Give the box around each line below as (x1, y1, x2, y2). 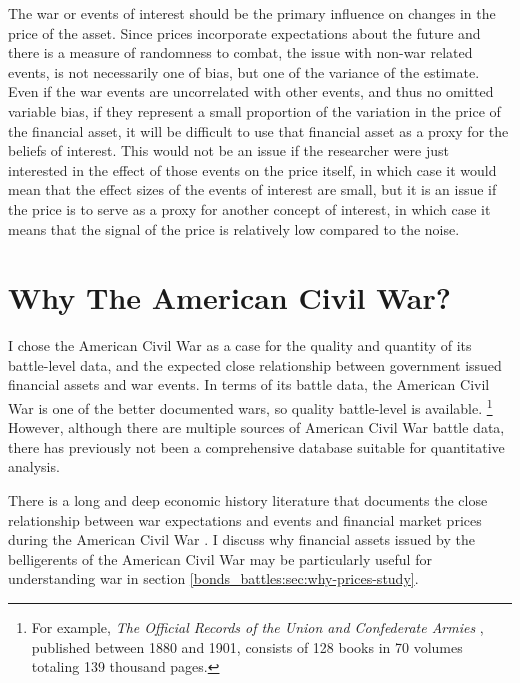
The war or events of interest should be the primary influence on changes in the (8, 3, 496, 23)
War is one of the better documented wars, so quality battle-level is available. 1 (8, 395, 493, 418)
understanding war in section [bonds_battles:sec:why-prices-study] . (8, 568, 419, 589)
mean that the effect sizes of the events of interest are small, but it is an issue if (8, 179, 497, 200)
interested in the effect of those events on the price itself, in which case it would (8, 159, 497, 180)
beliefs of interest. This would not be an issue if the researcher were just (8, 140, 449, 161)
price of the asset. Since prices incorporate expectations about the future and (8, 22, 481, 43)
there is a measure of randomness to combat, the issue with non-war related (8, 42, 473, 63)
